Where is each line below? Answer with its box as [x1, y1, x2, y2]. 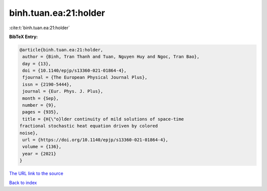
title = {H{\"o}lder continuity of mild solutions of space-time [22, 116, 184, 122]
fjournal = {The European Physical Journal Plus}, [22, 75, 148, 80]
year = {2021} [22, 151, 56, 156]
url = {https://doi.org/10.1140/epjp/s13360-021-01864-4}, [22, 137, 169, 143]
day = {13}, [22, 61, 51, 66]
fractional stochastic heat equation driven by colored [19, 123, 158, 129]
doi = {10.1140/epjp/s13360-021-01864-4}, [22, 68, 127, 74]
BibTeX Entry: [9, 34, 38, 40]
